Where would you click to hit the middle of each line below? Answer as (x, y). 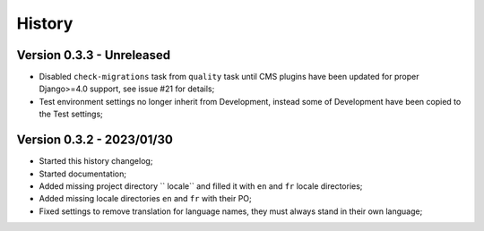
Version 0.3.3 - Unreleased (93, 55)
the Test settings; (71, 114)
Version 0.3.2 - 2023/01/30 (95, 140)
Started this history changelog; (96, 161)
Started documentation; (83, 174)
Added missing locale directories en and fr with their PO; (146, 199)
